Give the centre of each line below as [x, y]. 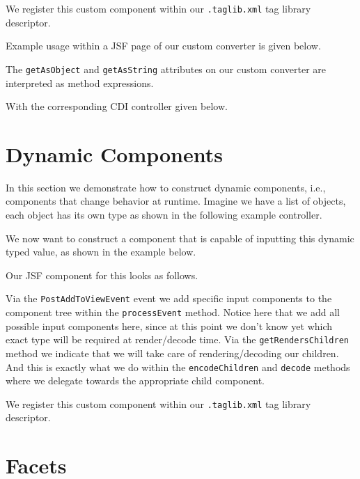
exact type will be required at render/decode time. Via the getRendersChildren [177, 339]
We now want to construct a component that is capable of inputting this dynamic [180, 238]
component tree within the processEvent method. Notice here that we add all [173, 312]
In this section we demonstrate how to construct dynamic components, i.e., [166, 187]
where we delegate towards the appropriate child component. [135, 380]
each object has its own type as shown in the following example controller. [164, 214]
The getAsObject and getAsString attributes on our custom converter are [166, 69]
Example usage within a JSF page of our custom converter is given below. [163, 46]
